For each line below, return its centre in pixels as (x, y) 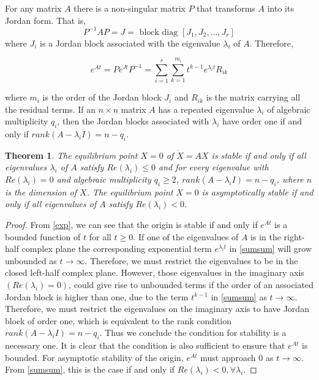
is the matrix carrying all (253, 97)
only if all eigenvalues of (51, 204)
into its (280, 8)
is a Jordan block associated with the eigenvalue (130, 43)
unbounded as (31, 260)
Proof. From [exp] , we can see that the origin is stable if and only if (131, 224)
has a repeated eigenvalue (206, 109)
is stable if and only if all (259, 155)
